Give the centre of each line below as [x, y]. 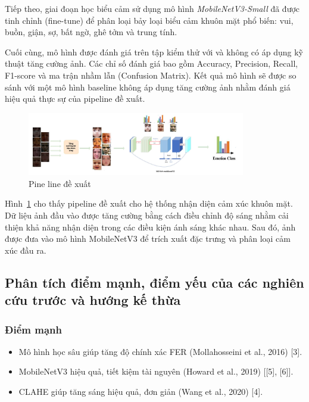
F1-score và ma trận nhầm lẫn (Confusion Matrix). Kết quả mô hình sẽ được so [151, 75]
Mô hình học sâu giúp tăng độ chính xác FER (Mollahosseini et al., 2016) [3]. [160, 351]
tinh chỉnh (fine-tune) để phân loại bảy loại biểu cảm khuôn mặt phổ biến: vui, [149, 20]
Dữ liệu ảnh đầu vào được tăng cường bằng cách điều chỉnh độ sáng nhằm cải [147, 215]
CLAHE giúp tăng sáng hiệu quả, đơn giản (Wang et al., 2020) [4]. [141, 391]
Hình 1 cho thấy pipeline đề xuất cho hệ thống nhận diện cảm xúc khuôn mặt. [149, 203]
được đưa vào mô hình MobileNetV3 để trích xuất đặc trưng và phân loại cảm [148, 239]
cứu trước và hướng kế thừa [93, 300]
